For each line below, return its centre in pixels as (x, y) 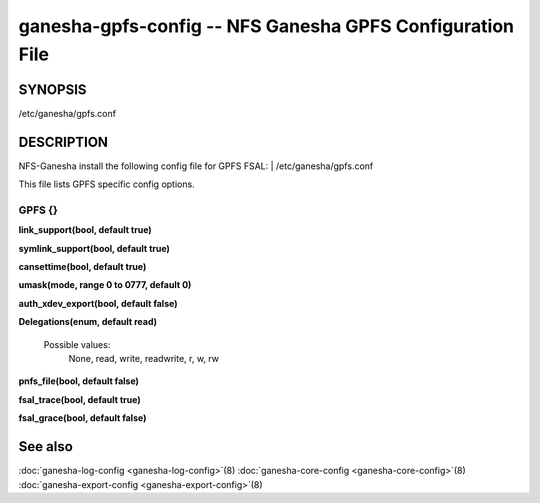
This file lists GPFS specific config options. (106, 184)
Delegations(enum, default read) (87, 322)
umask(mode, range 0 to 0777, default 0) (105, 285)
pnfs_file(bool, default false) (79, 381)
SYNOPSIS (52, 89)
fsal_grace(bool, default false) (82, 418)
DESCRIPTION (63, 141)
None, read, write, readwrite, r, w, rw (144, 359)
